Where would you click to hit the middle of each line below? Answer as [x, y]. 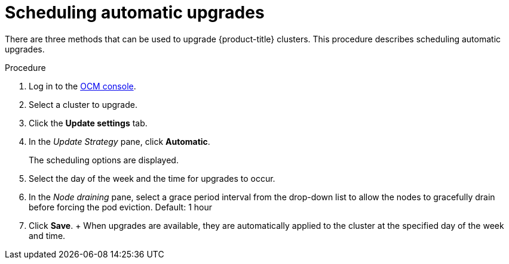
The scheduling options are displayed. [104, 160]
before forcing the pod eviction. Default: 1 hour [120, 207]
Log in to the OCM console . [82, 86]
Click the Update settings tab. [88, 123]
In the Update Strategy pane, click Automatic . [119, 141]
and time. [47, 235]
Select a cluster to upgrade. [83, 104]
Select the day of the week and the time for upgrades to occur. [152, 178]
